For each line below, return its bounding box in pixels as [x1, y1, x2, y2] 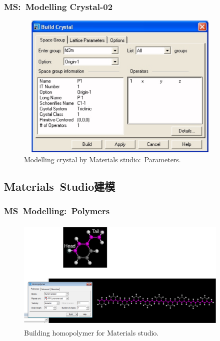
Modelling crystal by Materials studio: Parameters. [24, 154, 181, 164]
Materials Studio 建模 [4, 178, 115, 194]
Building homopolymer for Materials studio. [24, 327, 159, 338]
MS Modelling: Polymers [4, 205, 110, 217]
